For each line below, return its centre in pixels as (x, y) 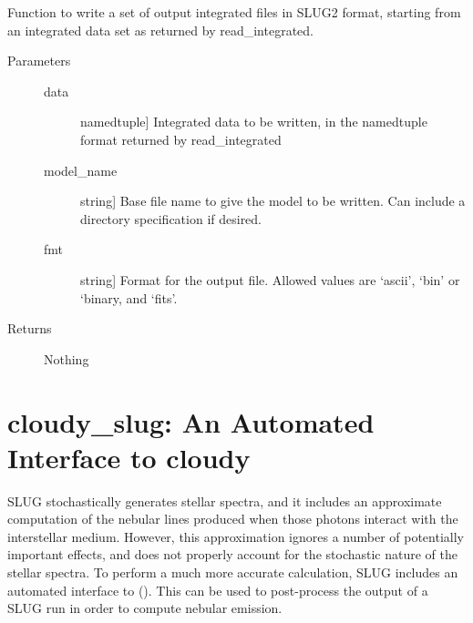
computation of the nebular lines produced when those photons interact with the (233, 519)
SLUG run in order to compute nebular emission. (145, 608)
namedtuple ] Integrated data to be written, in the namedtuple (254, 122)
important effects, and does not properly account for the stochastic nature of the (233, 554)
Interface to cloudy (129, 457)
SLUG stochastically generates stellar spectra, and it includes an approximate (225, 500)
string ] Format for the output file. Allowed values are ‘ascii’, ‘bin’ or (270, 279)
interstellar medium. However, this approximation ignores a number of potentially (236, 536)
